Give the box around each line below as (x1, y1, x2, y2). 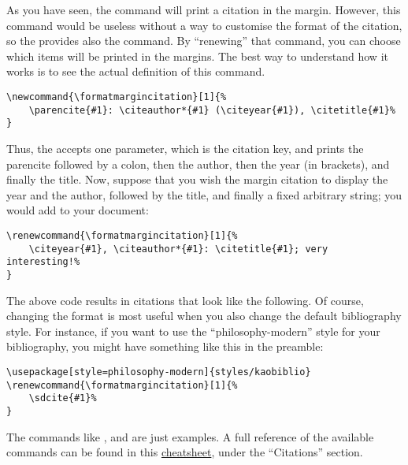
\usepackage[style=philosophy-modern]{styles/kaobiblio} (6, 366, 311, 378)
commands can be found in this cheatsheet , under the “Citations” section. (6, 444, 363, 460)
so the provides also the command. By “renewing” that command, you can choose (6, 32, 401, 49)
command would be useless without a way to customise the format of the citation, (6, 17, 402, 33)
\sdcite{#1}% (28, 392, 97, 404)
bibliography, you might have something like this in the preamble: (6, 338, 324, 355)
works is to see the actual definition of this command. (6, 63, 265, 80)
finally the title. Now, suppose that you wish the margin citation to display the (6, 171, 388, 188)
